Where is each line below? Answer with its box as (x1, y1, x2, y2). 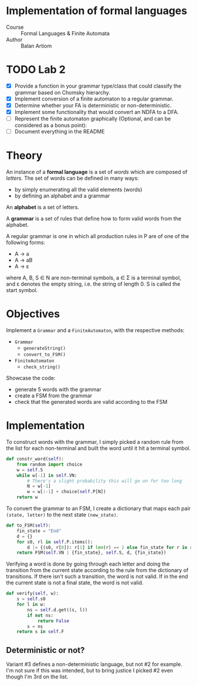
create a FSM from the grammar (14, 392, 93, 399)
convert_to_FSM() (23, 352, 66, 358)
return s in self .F (16, 629, 64, 635)
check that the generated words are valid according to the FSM (14, 399, 168, 406)
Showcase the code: (6, 374, 56, 382)
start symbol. (6, 287, 38, 294)
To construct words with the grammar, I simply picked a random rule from (6, 439, 184, 446)
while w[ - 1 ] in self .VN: (16, 472, 77, 478)
